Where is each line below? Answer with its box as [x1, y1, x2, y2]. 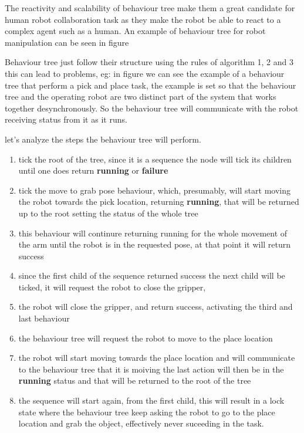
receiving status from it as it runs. [5, 113, 127, 126]
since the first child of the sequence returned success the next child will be [18, 269, 285, 282]
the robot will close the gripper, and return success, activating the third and [18, 300, 293, 313]
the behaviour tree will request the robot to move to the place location [18, 331, 273, 344]
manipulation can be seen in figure [5, 36, 129, 48]
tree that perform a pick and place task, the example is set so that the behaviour [5, 79, 296, 91]
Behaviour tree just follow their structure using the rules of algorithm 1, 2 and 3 [5, 56, 293, 68]
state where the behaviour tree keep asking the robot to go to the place [18, 405, 275, 418]
